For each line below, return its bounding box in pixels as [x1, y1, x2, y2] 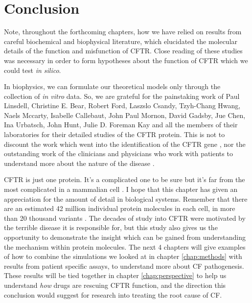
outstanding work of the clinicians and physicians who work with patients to [4, 148, 233, 159]
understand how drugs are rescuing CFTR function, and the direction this [4, 280, 226, 290]
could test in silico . [4, 65, 61, 75]
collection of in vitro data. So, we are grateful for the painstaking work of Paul [4, 91, 240, 101]
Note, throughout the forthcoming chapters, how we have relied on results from [4, 26, 242, 37]
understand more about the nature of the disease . [4, 158, 155, 168]
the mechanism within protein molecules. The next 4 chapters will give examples [4, 241, 246, 252]
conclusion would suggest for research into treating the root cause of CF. [4, 289, 222, 300]
